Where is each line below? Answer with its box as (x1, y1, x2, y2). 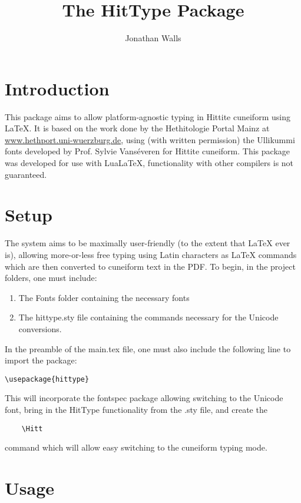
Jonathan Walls (125, 32, 181, 44)
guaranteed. (5, 168, 47, 180)
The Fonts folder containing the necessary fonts (18, 291, 190, 303)
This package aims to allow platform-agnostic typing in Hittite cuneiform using (5, 110, 290, 123)
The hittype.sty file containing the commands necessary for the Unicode (18, 311, 279, 323)
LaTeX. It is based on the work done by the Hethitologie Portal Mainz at (5, 122, 270, 134)
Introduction (5, 76, 110, 100)
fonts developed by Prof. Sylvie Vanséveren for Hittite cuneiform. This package (5, 145, 290, 157)
